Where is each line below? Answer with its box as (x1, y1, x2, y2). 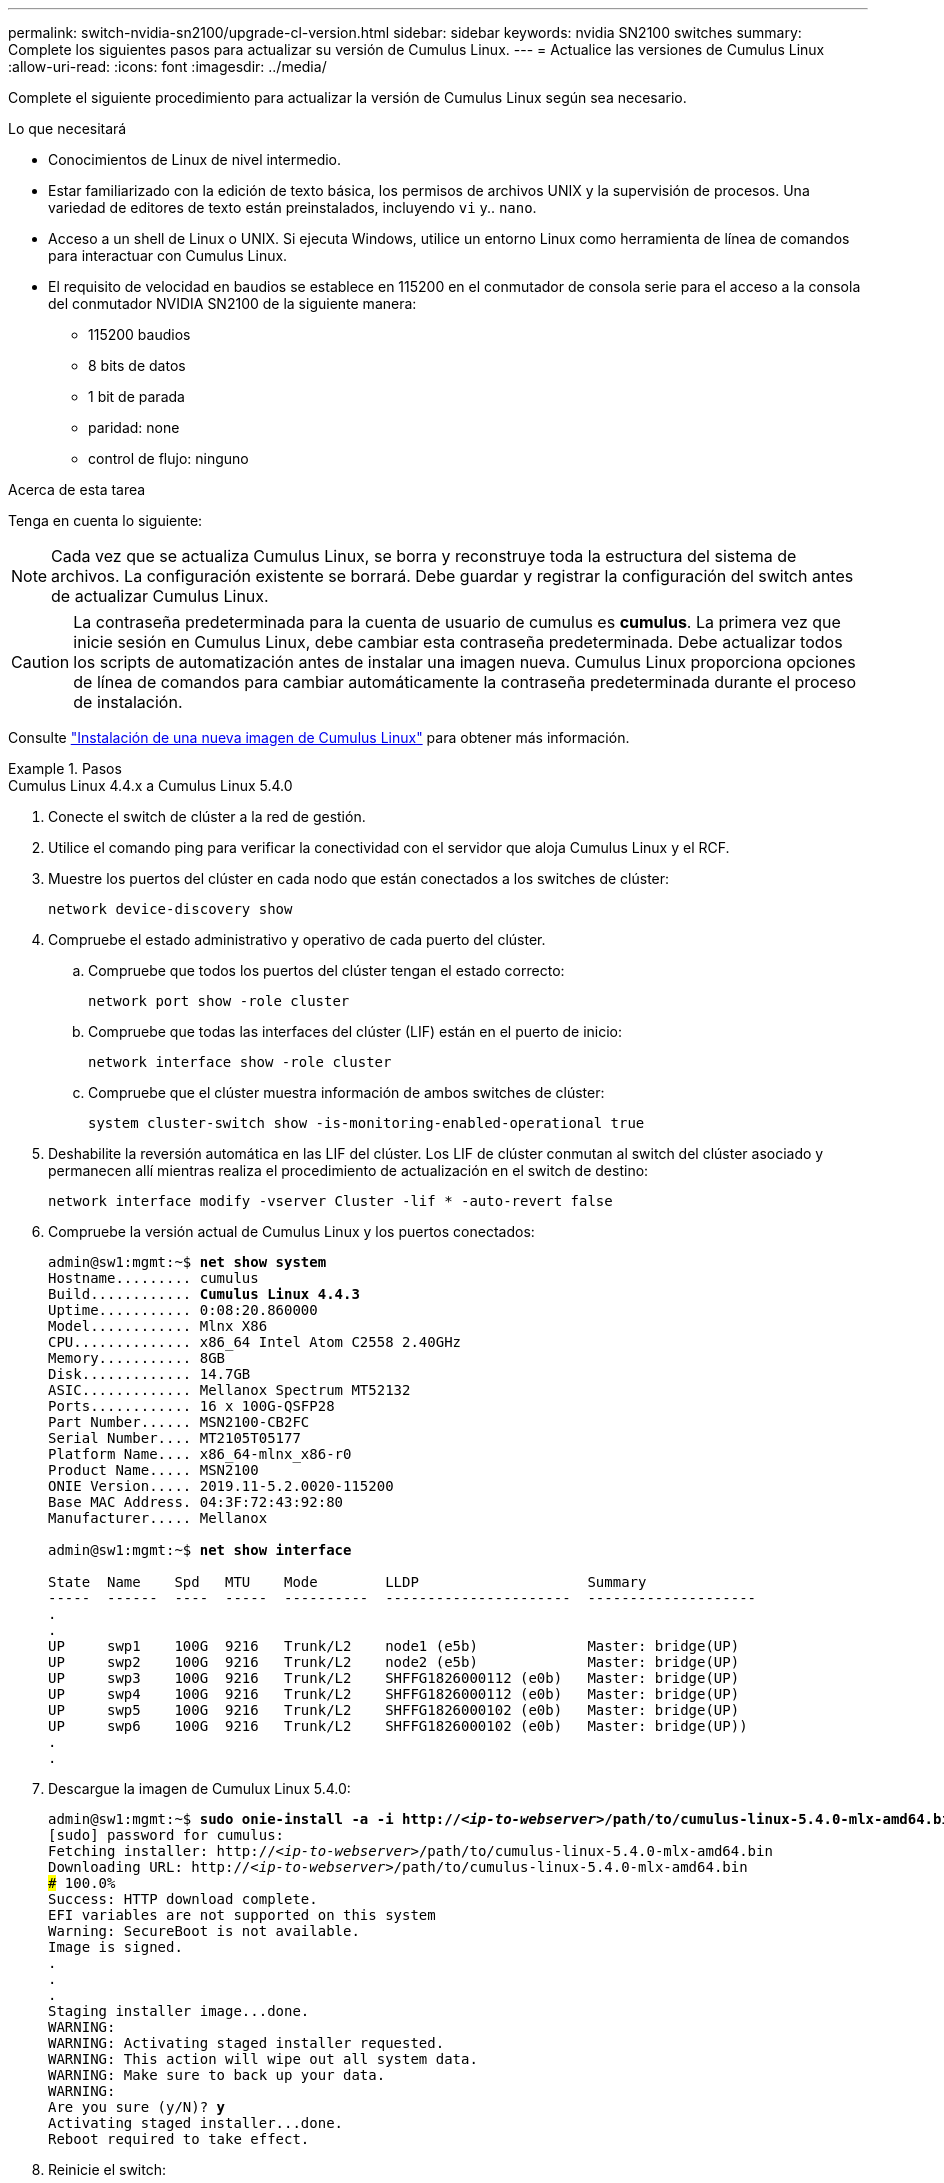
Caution (11, 652, 70, 672)
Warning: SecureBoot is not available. (48, 1923, 360, 1939)
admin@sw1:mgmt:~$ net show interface (48, 1542, 352, 1558)
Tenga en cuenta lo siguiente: (8, 512, 203, 529)
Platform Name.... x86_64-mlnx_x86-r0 (48, 1446, 352, 1462)
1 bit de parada (88, 388, 185, 405)
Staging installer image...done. (48, 2003, 310, 2019)
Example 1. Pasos (8, 760, 122, 777)
